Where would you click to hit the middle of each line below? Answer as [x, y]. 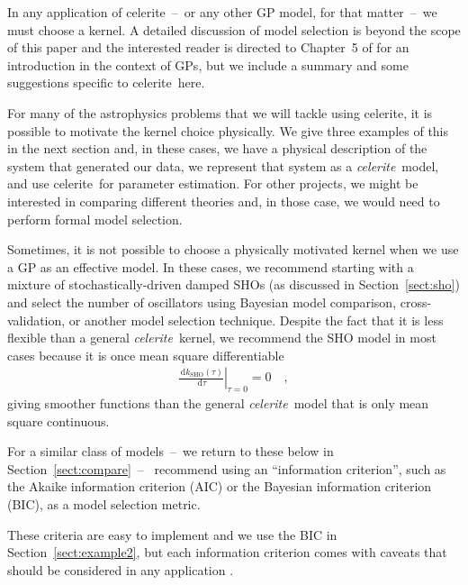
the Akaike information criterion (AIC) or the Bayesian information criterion [220, 486]
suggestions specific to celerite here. [106, 82]
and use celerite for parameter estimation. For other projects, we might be [213, 183]
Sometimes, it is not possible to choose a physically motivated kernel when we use [233, 249]
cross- [416, 302]
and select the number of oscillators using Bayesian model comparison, [202, 302]
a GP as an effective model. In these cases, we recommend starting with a [211, 266]
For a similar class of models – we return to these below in [171, 451]
